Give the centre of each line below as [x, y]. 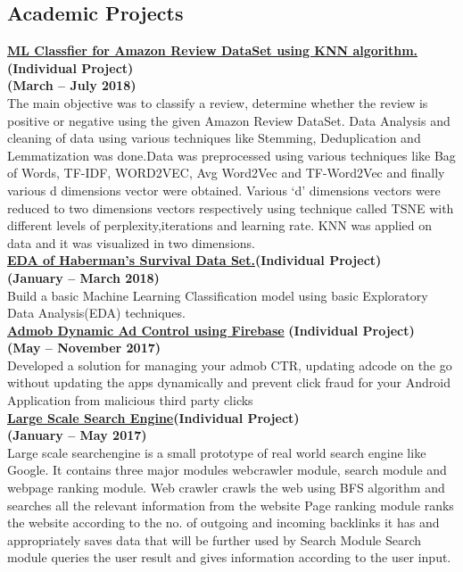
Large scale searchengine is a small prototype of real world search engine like [217, 452]
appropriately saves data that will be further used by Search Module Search [215, 539]
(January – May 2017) [77, 435]
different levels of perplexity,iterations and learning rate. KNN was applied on [220, 225]
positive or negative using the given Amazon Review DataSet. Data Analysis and [229, 120]
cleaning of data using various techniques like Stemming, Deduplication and [214, 138]
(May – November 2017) [84, 348]
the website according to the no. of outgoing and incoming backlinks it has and [223, 522]
